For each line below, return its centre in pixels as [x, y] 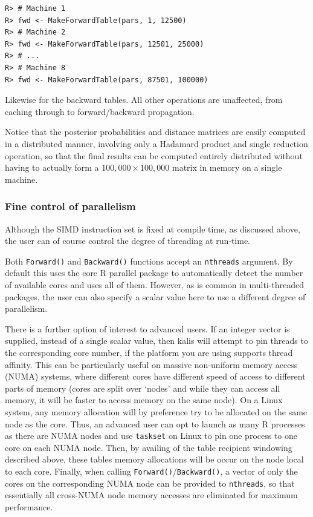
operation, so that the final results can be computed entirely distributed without [154, 155]
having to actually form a [52, 167]
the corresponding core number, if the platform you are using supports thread [149, 352]
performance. [29, 506]
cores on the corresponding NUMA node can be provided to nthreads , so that [150, 483]
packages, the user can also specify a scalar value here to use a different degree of [155, 296]
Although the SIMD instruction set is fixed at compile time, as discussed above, [153, 229]
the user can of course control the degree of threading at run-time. [127, 241]
